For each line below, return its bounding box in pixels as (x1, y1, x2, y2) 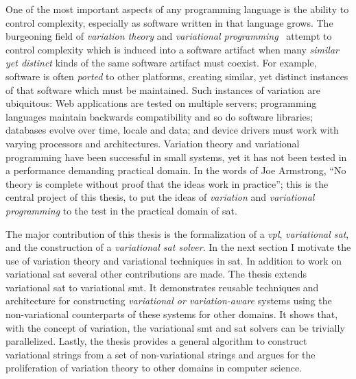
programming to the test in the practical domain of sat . (5, 203, 237, 217)
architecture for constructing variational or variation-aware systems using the (5, 293, 332, 308)
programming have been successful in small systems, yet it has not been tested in (5, 149, 347, 164)
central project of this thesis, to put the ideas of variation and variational (5, 190, 315, 204)
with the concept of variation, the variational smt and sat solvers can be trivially (5, 320, 345, 334)
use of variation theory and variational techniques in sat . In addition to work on (5, 253, 342, 267)
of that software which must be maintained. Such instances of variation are (5, 82, 320, 97)
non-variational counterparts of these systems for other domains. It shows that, (5, 307, 338, 321)
